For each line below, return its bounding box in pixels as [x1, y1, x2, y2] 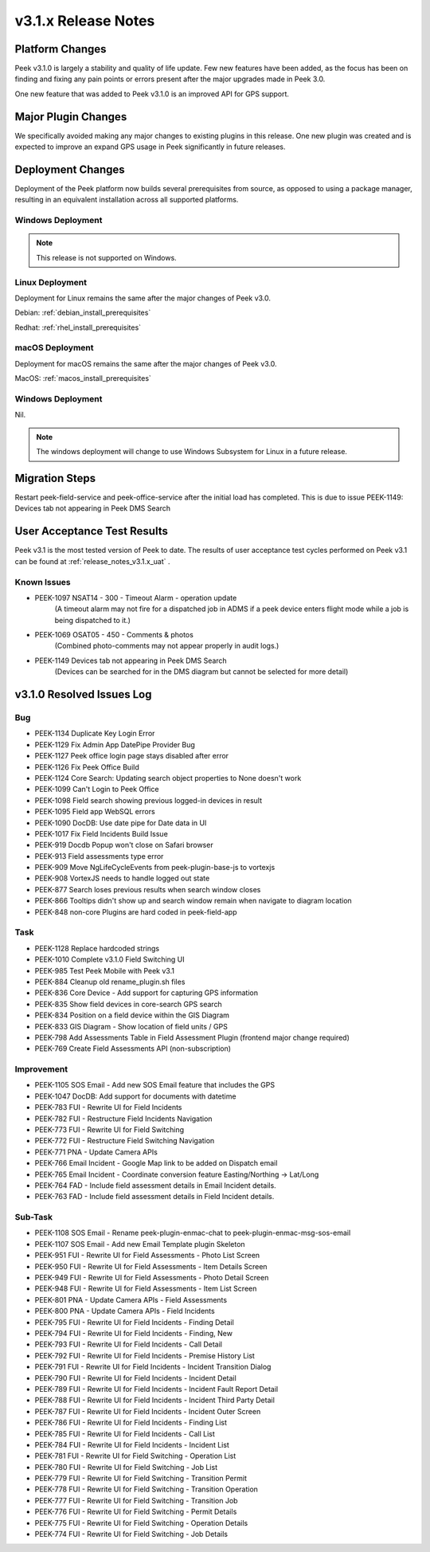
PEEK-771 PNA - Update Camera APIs [34, 1147, 158, 1157]
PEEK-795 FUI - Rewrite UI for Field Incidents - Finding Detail [34, 1317, 234, 1327]
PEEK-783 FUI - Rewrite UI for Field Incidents [34, 1103, 182, 1112]
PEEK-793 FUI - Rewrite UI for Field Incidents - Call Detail [34, 1339, 223, 1350]
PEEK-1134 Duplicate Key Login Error [34, 729, 155, 739]
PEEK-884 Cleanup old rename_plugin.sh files [34, 977, 186, 986]
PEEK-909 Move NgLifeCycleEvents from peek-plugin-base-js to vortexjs [34, 863, 276, 872]
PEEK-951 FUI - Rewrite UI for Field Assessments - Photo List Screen [34, 1251, 260, 1260]
